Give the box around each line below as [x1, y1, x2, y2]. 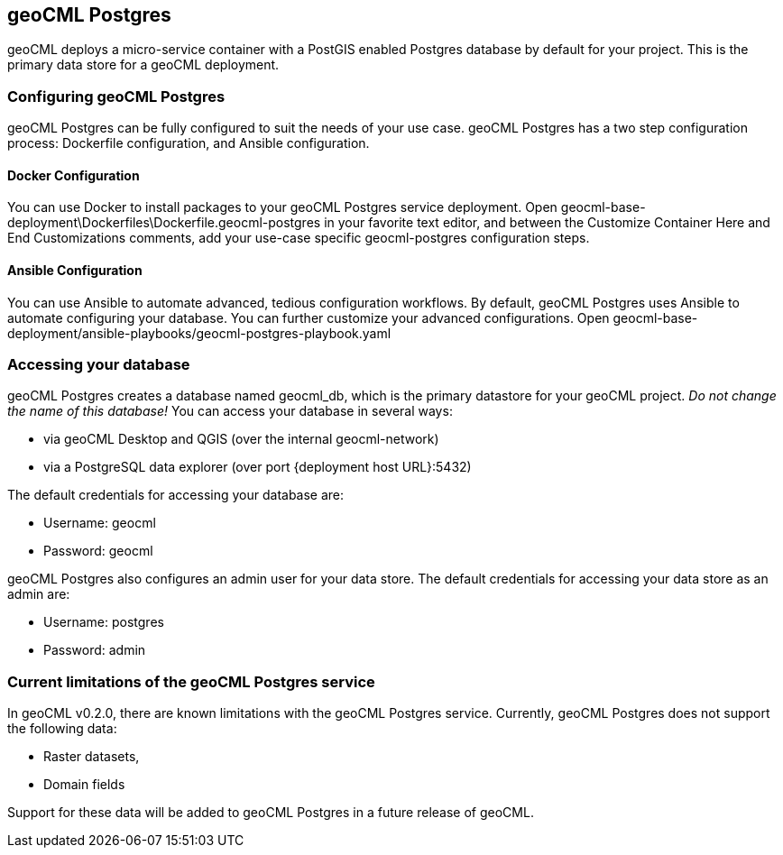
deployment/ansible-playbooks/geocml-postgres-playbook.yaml [7, 325, 391, 341]
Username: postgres [43, 614, 164, 630]
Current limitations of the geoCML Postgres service [7, 672, 375, 691]
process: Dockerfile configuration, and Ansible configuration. [7, 135, 370, 152]
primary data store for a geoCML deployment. [7, 57, 280, 73]
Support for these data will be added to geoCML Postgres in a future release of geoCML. [7, 804, 534, 821]
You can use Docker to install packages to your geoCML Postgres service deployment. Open [7, 199, 557, 216]
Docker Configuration [7, 167, 140, 183]
